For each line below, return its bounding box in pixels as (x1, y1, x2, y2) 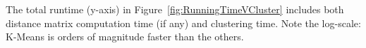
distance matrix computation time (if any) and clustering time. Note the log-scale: (6, 15, 361, 30)
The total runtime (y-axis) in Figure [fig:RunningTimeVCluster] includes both (6, 2, 344, 16)
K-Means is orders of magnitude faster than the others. (6, 29, 244, 44)
